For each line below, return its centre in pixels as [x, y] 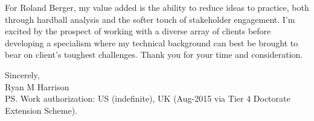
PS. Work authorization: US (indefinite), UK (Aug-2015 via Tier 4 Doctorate [148, 98]
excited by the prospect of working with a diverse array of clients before [138, 31]
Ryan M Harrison [37, 86]
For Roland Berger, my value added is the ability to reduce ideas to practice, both [157, 7]
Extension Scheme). [41, 110]
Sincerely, [22, 74]
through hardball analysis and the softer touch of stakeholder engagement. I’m [150, 19]
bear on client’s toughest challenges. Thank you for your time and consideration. [154, 54]
